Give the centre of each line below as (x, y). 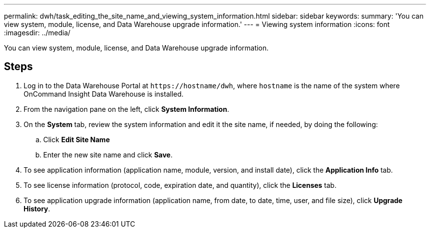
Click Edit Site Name (77, 139)
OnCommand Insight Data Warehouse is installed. (104, 94)
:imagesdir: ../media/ (37, 33)
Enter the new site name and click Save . (108, 155)
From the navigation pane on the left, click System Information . (126, 109)
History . (37, 208)
